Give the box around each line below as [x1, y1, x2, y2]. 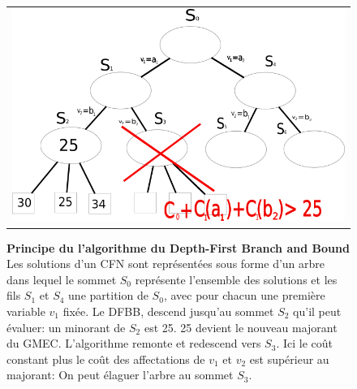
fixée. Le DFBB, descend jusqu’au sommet [62, 302, 274, 319]
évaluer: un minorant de [6, 318, 126, 335]
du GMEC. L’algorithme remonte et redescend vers [6, 335, 261, 352]
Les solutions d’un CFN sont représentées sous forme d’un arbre [6, 255, 325, 272]
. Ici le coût [276, 335, 333, 352]
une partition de [68, 287, 148, 304]
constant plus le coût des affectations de [6, 350, 205, 367]
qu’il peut [293, 302, 342, 319]
